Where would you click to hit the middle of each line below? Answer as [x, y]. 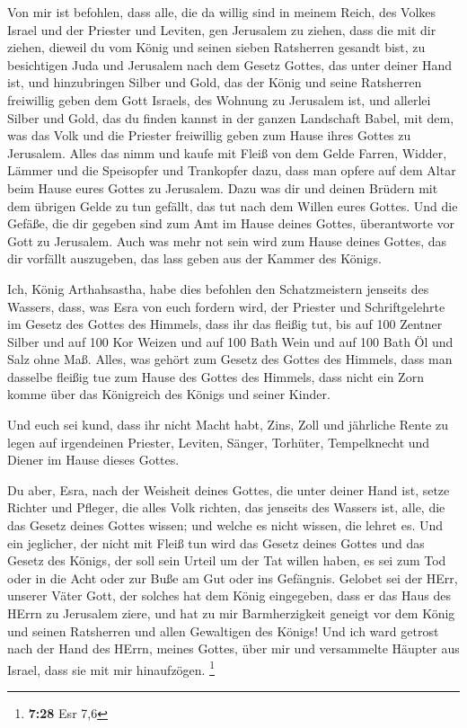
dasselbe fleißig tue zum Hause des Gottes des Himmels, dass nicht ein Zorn [216, 376]
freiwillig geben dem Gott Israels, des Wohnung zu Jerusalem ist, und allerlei [219, 99]
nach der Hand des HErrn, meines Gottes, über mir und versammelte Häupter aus [233, 648]
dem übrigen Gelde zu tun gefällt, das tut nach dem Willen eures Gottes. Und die [233, 205]
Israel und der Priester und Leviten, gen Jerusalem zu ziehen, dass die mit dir [222, 29]
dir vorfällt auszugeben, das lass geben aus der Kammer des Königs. [194, 258]
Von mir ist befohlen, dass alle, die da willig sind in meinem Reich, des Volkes [222, 12]
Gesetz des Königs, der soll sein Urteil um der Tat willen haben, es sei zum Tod [227, 560]
